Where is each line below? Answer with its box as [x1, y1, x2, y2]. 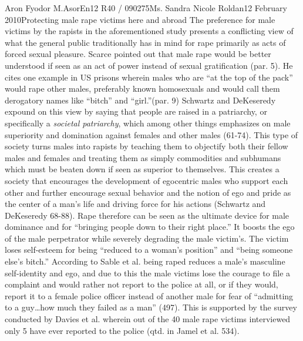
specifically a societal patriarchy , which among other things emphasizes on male [5, 116, 291, 129]
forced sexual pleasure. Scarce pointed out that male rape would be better [5, 48, 271, 60]
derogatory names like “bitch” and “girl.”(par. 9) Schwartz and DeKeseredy [5, 93, 276, 106]
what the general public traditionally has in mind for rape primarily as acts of [5, 36, 286, 48]
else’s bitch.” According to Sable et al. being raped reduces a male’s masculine [5, 255, 285, 268]
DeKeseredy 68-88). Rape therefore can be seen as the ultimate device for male [5, 209, 289, 221]
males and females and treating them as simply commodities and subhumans [5, 151, 281, 163]
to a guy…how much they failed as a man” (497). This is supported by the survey [5, 301, 297, 313]
